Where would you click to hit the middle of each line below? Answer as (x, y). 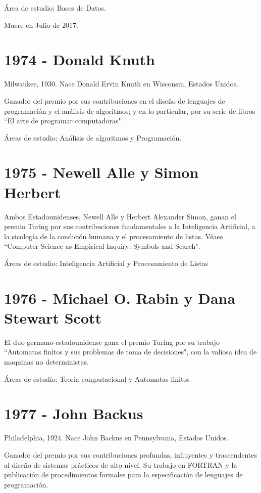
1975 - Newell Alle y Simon (101, 172)
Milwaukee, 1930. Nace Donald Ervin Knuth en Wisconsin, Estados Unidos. (121, 84)
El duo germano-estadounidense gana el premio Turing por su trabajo (112, 342)
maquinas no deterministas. (46, 362)
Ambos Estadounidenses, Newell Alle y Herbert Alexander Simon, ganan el (120, 216)
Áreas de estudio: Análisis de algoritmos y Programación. (93, 137)
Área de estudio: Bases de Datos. (55, 8)
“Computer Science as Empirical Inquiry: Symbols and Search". (102, 246)
